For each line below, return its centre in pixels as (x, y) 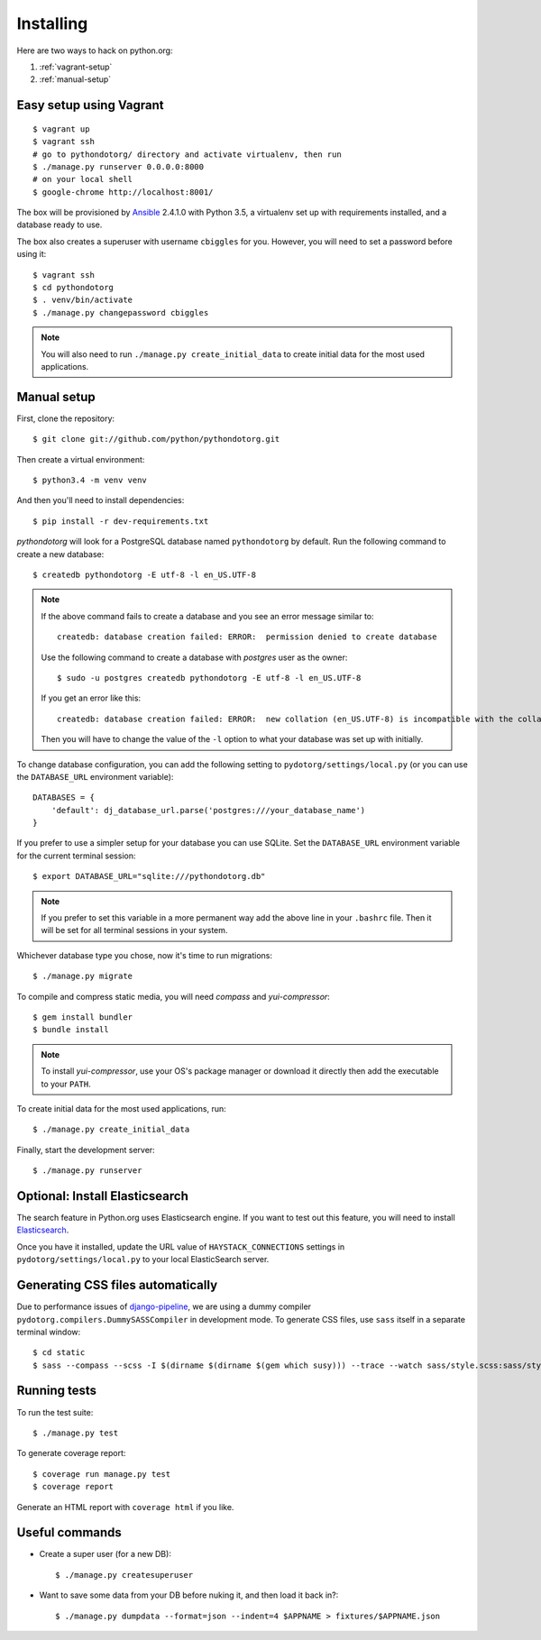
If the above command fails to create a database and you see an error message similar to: (207, 616)
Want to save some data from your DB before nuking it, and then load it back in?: (189, 1595)
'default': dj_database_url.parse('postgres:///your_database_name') (208, 810)
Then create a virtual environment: (81, 459)
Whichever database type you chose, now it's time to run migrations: (144, 955)
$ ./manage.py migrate (83, 976)
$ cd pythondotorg (73, 288)
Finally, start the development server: (86, 1150)
